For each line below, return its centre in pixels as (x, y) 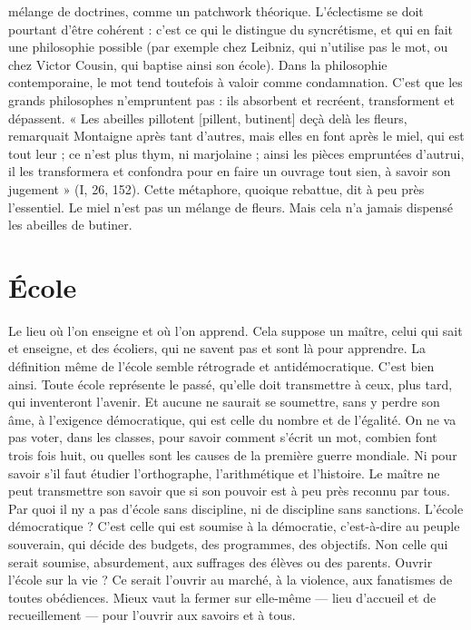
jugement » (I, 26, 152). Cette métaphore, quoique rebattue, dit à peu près (216, 188)
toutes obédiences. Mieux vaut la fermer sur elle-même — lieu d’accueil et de (222, 597)
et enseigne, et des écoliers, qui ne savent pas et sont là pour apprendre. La (217, 348)
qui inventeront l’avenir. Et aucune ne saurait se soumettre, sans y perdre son (224, 402)
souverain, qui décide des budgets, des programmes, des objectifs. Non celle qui (228, 543)
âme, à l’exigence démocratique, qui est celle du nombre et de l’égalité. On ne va (232, 419)
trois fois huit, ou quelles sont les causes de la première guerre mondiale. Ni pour (233, 455)
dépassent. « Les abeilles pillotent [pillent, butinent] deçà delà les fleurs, (208, 118)
